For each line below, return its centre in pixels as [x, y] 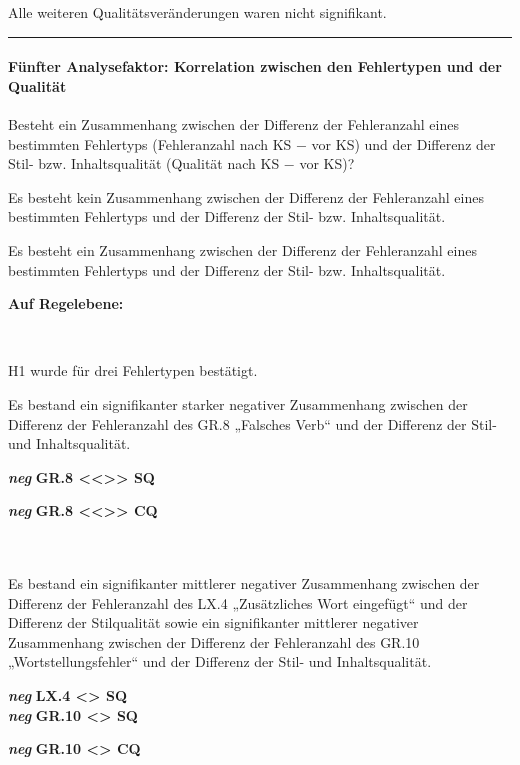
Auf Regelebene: [66, 303]
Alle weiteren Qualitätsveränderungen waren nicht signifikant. [197, 12]
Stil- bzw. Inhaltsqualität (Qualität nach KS [144, 163]
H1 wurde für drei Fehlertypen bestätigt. [133, 370]
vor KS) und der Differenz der [403, 143]
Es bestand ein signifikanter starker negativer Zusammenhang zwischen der [238, 403]
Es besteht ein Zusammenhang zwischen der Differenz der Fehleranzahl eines [242, 249]
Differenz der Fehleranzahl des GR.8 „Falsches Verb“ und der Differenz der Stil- [252, 423]
